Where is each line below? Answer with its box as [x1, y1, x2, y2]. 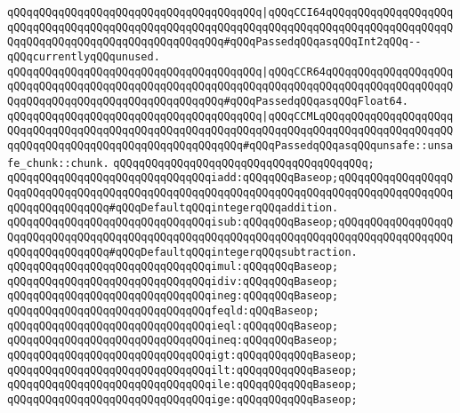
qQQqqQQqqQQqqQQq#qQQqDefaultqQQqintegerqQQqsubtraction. [7, 245, 358, 258]
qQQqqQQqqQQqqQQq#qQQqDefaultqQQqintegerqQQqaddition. [7, 201, 339, 214]
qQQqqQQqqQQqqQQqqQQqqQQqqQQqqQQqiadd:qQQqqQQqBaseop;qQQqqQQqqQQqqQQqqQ [7, 171, 454, 185]
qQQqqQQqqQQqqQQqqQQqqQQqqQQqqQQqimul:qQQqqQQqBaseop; [7, 260, 339, 274]
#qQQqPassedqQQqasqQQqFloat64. [223, 94, 409, 107]
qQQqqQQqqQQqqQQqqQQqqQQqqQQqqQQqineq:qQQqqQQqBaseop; [7, 334, 339, 347]
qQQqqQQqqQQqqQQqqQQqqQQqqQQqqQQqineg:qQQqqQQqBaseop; [7, 290, 339, 303]
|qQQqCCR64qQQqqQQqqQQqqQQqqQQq [262, 65, 454, 78]
